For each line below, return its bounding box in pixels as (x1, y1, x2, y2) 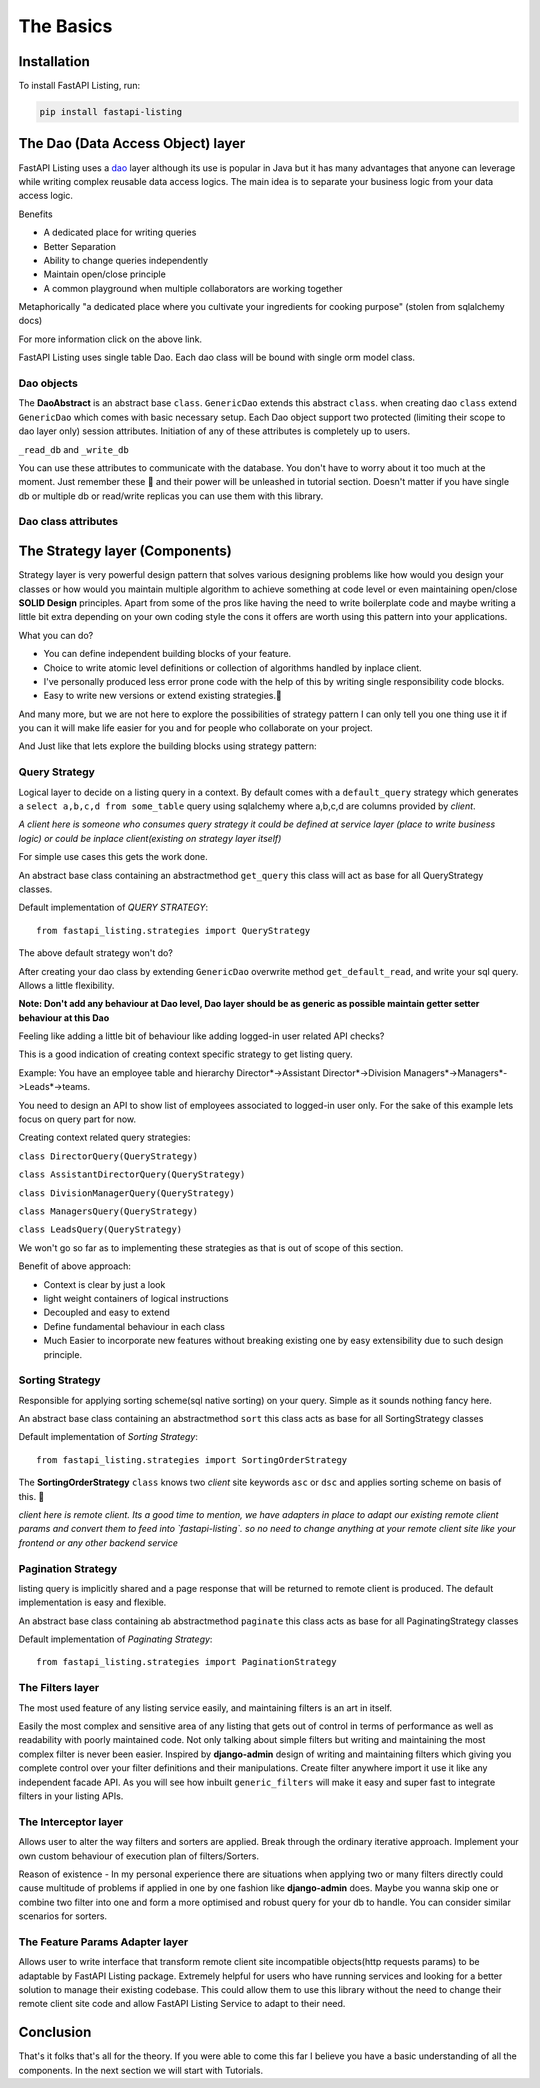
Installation (18, 53, 90, 70)
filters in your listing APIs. (18, 1790, 124, 1802)
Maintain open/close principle (43, 268, 167, 280)
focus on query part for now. (18, 1113, 137, 1125)
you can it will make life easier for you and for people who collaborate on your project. (18, 722, 374, 734)
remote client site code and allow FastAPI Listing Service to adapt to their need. (18, 1998, 346, 2010)
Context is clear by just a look (43, 1278, 166, 1290)
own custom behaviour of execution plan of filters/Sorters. (18, 1850, 260, 1862)
